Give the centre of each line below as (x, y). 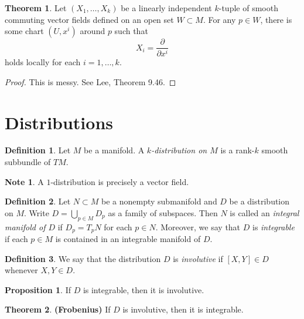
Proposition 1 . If (38, 289)
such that (131, 31)
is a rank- (238, 150)
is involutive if (198, 258)
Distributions (59, 122)
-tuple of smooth (248, 8)
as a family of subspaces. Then (163, 212)
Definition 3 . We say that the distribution (83, 258)
